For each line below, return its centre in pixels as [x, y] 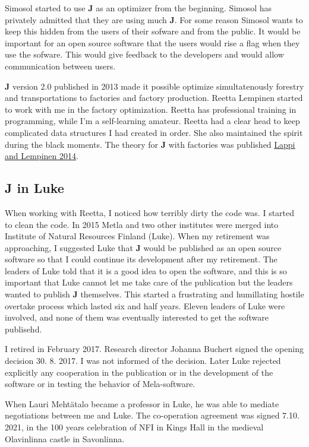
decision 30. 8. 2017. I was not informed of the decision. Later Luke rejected [143, 361]
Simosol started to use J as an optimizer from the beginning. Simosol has [138, 8]
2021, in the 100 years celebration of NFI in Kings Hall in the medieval [134, 427]
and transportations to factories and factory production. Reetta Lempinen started [154, 98]
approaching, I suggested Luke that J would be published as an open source [143, 247]
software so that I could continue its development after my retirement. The [141, 259]
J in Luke [34, 188]
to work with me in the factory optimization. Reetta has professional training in [151, 109]
